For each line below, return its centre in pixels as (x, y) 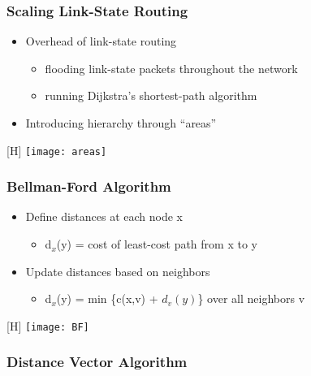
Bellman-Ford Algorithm (89, 186)
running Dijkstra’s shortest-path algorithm (151, 95)
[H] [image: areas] (57, 150)
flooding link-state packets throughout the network (171, 68)
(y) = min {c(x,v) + (107, 298)
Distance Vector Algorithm (97, 362)
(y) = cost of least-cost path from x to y (157, 244)
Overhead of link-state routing (101, 41)
